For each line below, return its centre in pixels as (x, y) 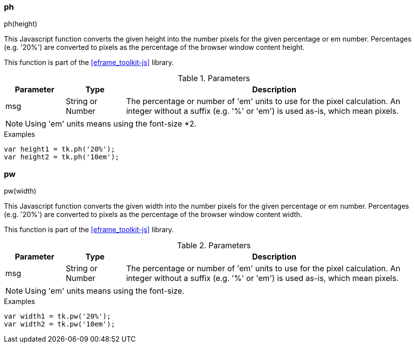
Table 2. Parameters (214, 246)
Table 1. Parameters (214, 78)
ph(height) (21, 24)
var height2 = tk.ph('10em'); (62, 157)
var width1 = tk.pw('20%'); (58, 316)
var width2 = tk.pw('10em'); (60, 324)
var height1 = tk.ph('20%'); (60, 149)
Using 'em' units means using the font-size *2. (111, 124)
